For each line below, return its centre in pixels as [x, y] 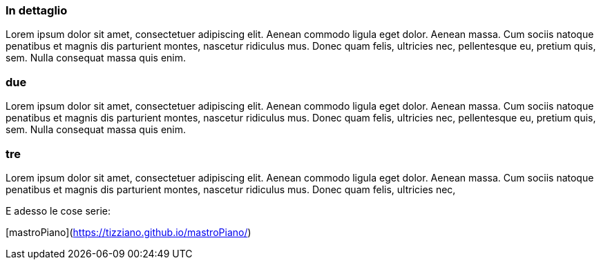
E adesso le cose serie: [58, 210]
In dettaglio [37, 10]
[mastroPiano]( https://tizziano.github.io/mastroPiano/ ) [128, 232]
